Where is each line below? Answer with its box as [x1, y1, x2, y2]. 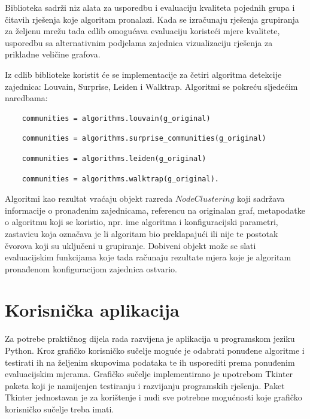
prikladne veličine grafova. [5, 48, 101, 60]
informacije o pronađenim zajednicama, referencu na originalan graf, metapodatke [5, 204, 305, 216]
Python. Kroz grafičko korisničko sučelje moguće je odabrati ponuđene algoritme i [5, 344, 305, 356]
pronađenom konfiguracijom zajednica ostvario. [5, 262, 178, 275]
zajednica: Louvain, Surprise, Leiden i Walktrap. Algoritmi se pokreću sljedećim [5, 80, 298, 92]
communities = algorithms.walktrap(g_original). [22, 174, 219, 183]
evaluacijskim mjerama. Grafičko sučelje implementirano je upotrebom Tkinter [5, 368, 293, 380]
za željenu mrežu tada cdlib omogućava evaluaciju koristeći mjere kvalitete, [5, 25, 280, 37]
